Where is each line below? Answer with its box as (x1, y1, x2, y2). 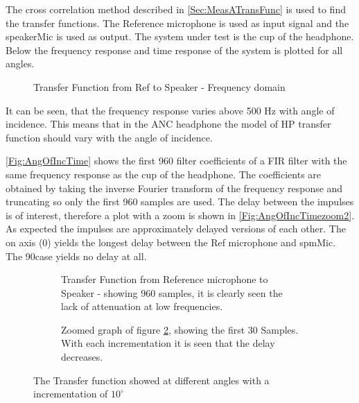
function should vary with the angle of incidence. (6, 130, 213, 144)
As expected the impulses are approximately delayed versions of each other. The (6, 221, 346, 236)
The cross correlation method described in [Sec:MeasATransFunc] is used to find (6, 2, 346, 16)
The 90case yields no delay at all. (6, 248, 147, 263)
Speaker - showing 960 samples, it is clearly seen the (61, 285, 283, 300)
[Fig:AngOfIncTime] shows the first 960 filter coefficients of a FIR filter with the (6, 153, 347, 168)
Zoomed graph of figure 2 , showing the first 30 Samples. (61, 322, 299, 336)
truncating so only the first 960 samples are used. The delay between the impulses (6, 194, 354, 209)
